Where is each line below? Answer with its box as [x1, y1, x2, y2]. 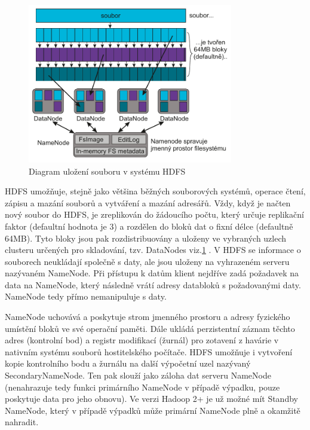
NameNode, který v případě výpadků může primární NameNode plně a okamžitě [5, 404, 300, 416]
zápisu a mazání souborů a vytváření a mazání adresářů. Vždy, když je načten [5, 196, 291, 209]
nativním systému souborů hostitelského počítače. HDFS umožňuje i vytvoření [5, 345, 293, 358]
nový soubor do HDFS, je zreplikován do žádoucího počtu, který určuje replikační [5, 208, 304, 221]
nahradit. [5, 416, 39, 428]
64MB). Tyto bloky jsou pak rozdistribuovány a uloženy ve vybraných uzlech [5, 231, 287, 244]
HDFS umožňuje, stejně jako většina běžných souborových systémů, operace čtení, [5, 185, 306, 197]
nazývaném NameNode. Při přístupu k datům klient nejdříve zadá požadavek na [5, 267, 299, 279]
